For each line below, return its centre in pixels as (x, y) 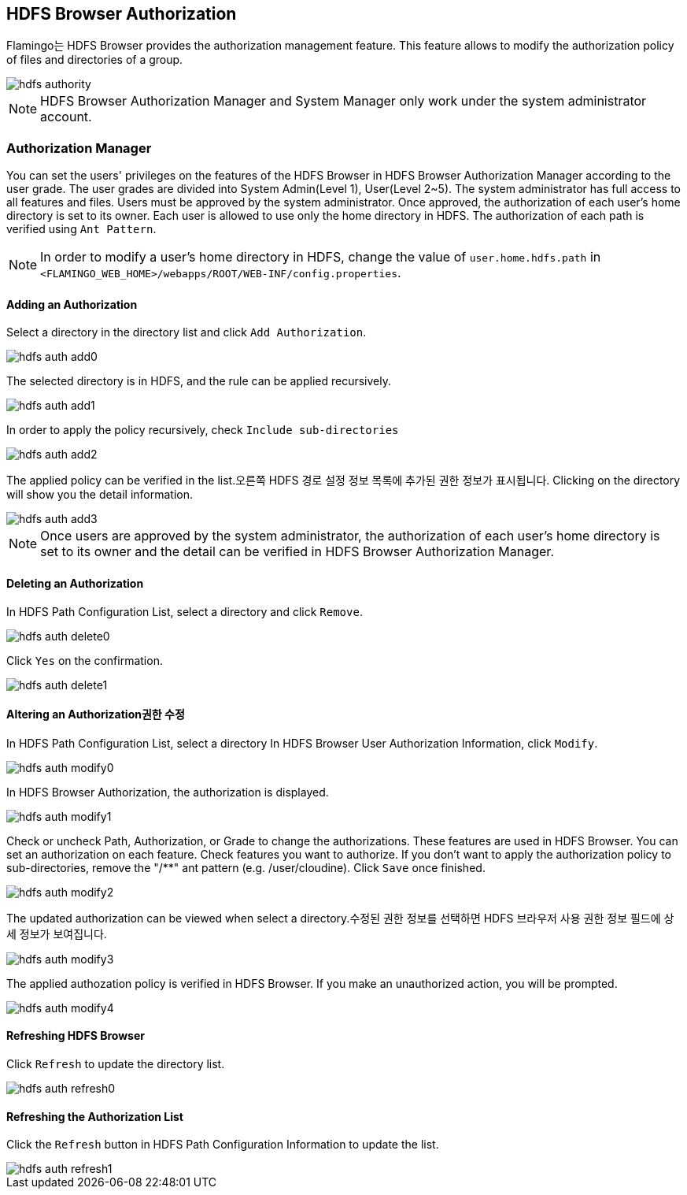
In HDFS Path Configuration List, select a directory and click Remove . (185, 611)
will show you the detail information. (100, 495)
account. (66, 117)
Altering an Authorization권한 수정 (96, 714)
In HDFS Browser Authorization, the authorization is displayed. (168, 792)
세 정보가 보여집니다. (57, 933)
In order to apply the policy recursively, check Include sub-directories (203, 430)
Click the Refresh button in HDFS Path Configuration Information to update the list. (223, 1145)
